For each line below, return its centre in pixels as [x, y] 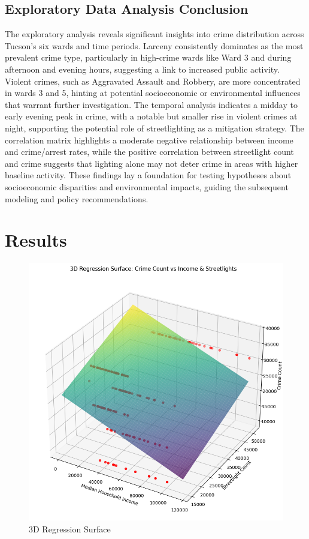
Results [36, 240]
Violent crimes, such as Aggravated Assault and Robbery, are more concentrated [153, 81]
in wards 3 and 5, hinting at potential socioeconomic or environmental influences [153, 93]
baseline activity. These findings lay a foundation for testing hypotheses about [148, 175]
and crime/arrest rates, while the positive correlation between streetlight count [149, 152]
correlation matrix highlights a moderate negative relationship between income [149, 140]
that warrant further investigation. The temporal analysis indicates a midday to [151, 104]
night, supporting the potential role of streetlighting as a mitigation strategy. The [154, 128]
